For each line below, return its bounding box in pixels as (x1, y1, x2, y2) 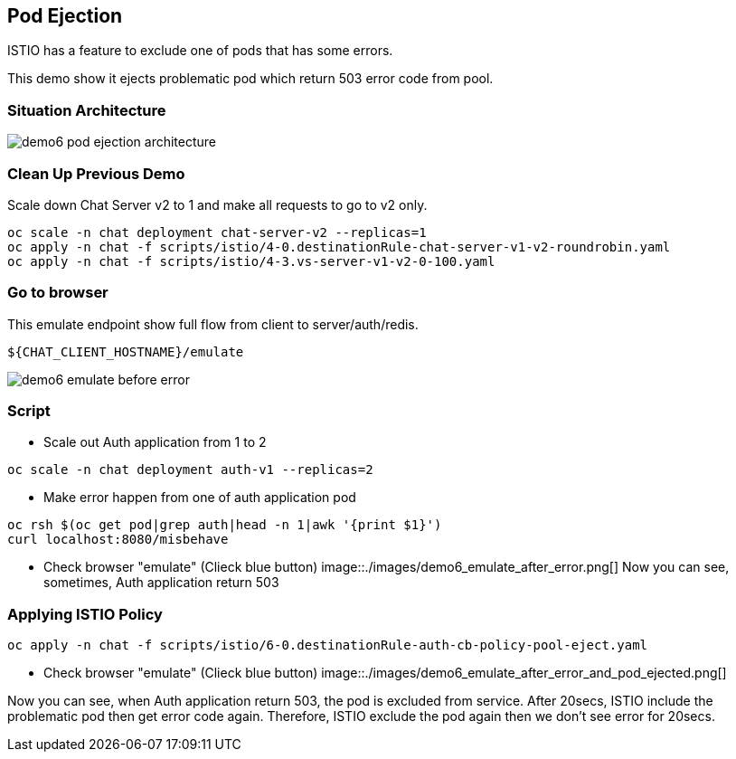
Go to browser (7, 283, 109, 302)
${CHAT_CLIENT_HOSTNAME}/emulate (7, 344, 244, 359)
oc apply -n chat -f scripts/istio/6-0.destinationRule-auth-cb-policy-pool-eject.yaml (7, 638, 648, 653)
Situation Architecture (7, 100, 166, 119)
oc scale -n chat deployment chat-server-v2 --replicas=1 (7, 224, 427, 240)
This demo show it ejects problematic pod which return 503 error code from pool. (7, 71, 494, 87)
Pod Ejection (7, 5, 123, 27)
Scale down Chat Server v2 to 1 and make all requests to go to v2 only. (7, 196, 428, 213)
